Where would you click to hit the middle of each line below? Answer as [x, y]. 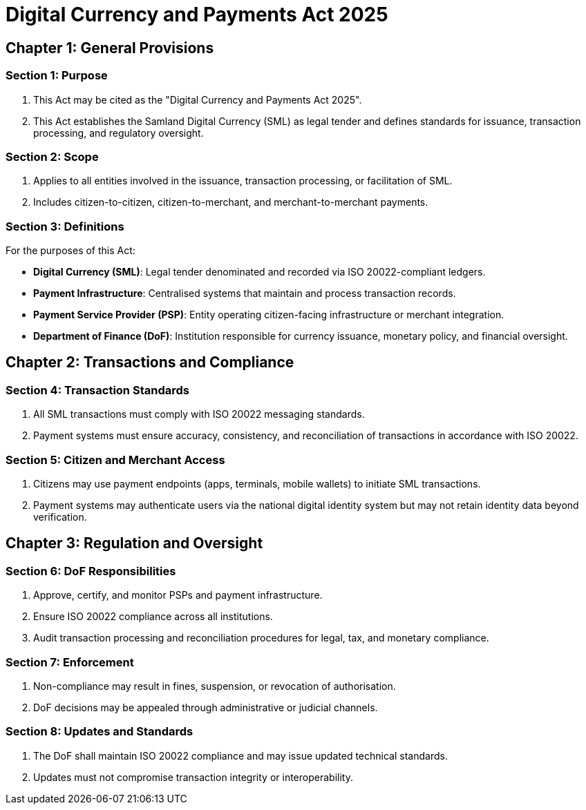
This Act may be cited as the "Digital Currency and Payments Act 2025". [198, 99]
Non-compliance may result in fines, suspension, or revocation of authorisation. [215, 686]
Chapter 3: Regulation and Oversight [134, 543]
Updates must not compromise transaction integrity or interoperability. [193, 777]
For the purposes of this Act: [70, 251]
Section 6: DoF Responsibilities [91, 571]
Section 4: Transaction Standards [97, 390]
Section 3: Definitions [65, 226]
